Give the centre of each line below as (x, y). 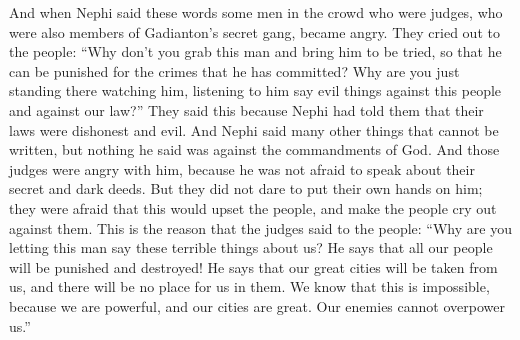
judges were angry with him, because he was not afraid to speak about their (242, 168)
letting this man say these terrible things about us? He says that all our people (251, 247)
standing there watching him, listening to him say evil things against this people (255, 90)
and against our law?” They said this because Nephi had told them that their (246, 109)
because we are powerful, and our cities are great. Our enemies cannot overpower (257, 305)
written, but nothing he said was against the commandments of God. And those (254, 149)
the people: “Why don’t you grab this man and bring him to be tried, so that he (255, 51)
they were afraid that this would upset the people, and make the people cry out (253, 207)
